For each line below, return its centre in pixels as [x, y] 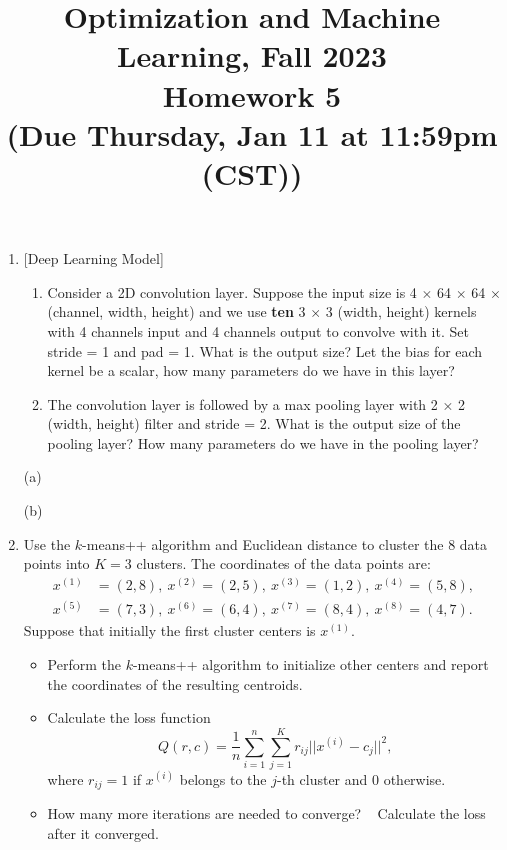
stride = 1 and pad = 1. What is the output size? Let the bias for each [265, 350]
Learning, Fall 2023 [252, 55]
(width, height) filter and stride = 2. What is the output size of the [254, 423]
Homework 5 [252, 94]
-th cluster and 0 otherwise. [361, 778]
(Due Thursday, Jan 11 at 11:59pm [252, 133]
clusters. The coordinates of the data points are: [283, 563]
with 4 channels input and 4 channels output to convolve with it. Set [258, 330]
